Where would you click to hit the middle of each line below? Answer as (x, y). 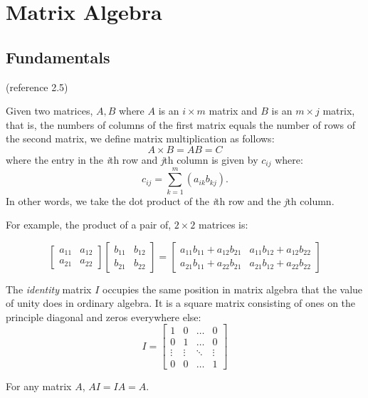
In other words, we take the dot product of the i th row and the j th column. (170, 200)
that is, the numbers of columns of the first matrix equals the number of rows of (181, 124)
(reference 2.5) (37, 87)
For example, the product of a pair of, (89, 225)
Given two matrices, (49, 111)
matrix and (233, 111)
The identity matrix (49, 289)
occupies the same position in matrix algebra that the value (233, 289)
